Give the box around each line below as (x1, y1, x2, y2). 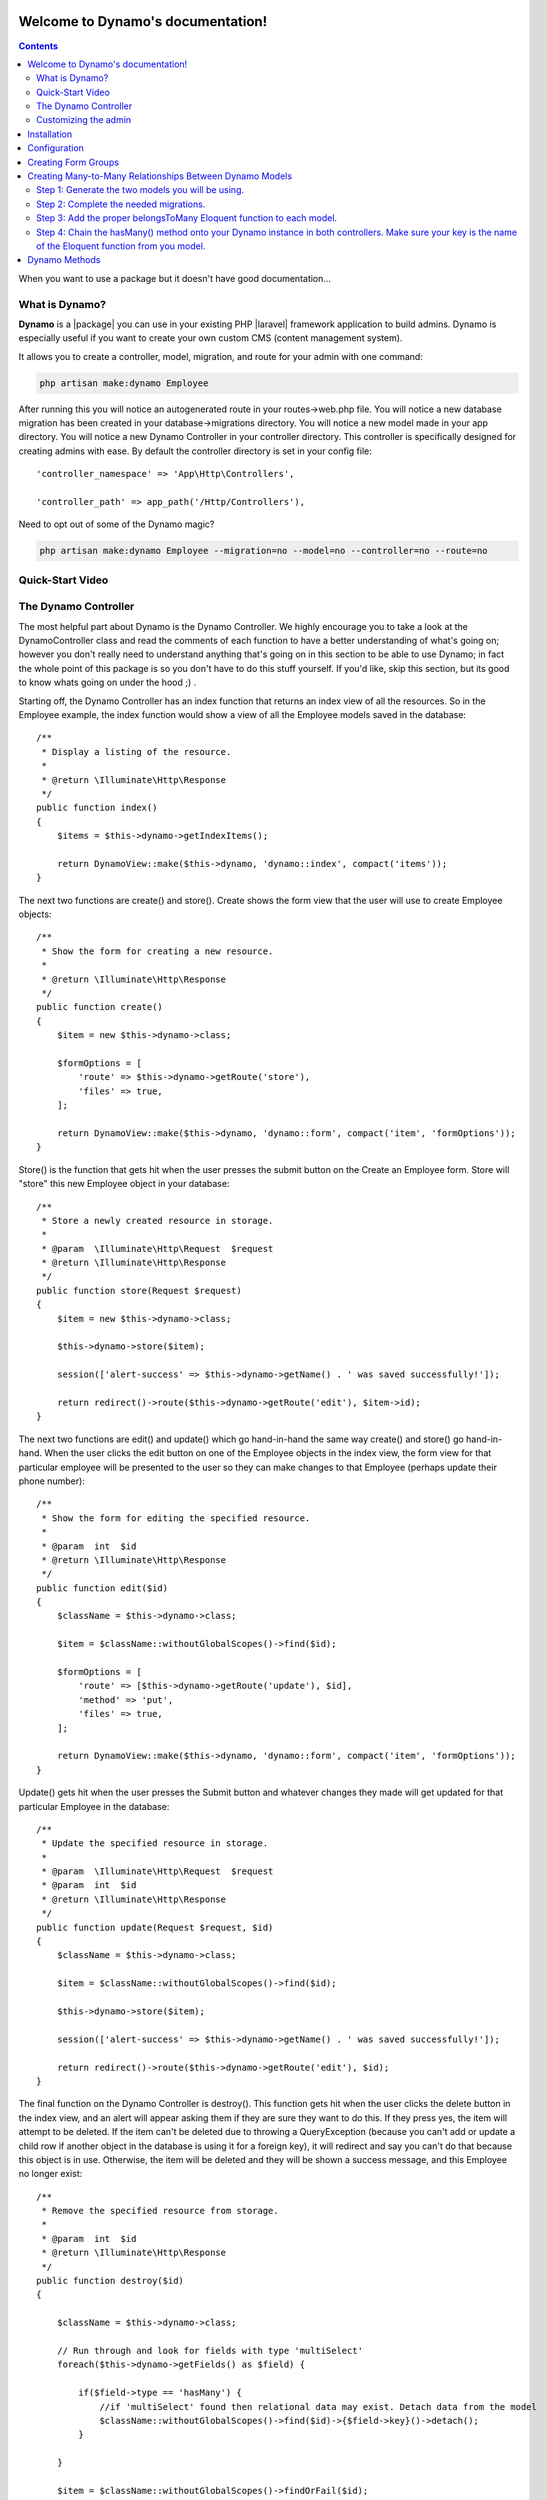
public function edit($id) (36, 1582, 169, 1594)
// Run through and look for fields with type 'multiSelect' (56, 2345, 364, 2356)
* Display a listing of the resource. (41, 746, 232, 757)
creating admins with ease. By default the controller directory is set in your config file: (18, 445, 372, 457)
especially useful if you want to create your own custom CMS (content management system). (18, 332, 403, 344)
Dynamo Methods (27, 254, 101, 266)
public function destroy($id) (36, 2275, 185, 2287)
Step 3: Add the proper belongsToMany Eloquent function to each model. (36, 212, 338, 224)
